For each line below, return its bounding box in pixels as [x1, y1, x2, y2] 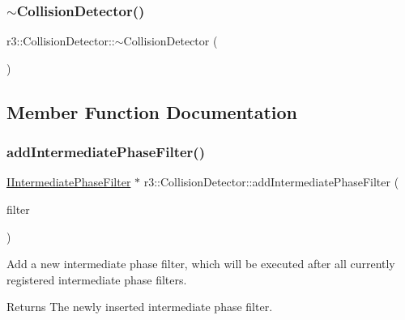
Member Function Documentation [6, 99, 298, 124]
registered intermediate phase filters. [6, 271, 187, 288]
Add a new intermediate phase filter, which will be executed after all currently [6, 255, 395, 272]
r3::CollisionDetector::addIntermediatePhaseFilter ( [143, 173, 399, 190]
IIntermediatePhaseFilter [6, 173, 131, 190]
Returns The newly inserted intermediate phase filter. [6, 298, 273, 315]
